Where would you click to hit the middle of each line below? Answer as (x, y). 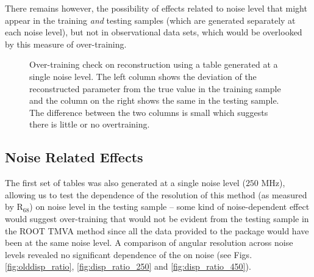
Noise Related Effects (74, 157)
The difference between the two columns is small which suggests (149, 112)
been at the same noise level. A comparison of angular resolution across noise (149, 243)
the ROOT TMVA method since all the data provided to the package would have (157, 230)
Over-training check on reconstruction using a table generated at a (154, 64)
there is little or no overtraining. (90, 124)
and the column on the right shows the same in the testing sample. (154, 100)
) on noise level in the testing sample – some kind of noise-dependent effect (169, 207)
